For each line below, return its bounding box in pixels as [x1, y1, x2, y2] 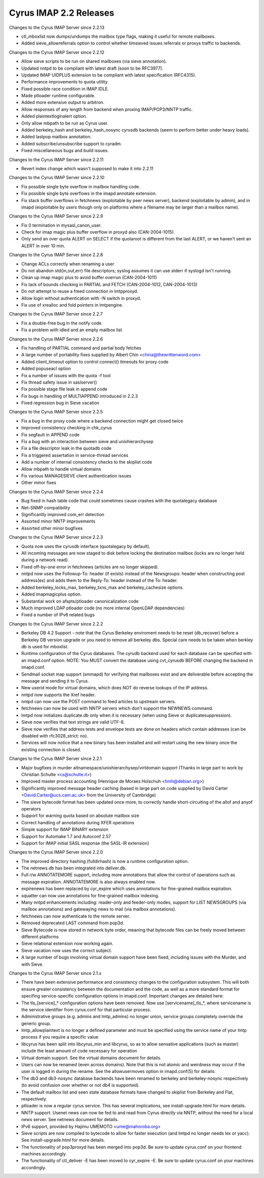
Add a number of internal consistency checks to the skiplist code [21, 459, 153, 465]
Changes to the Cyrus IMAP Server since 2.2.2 [9, 621, 103, 627]
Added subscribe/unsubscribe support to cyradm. [21, 140, 122, 147]
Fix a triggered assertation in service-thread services [21, 452, 129, 458]
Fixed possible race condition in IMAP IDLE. [21, 86, 110, 92]
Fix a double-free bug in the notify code [21, 320, 102, 326]
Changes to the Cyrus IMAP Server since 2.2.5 [9, 409, 103, 415]
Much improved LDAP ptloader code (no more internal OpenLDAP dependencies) [21, 605, 185, 611]
